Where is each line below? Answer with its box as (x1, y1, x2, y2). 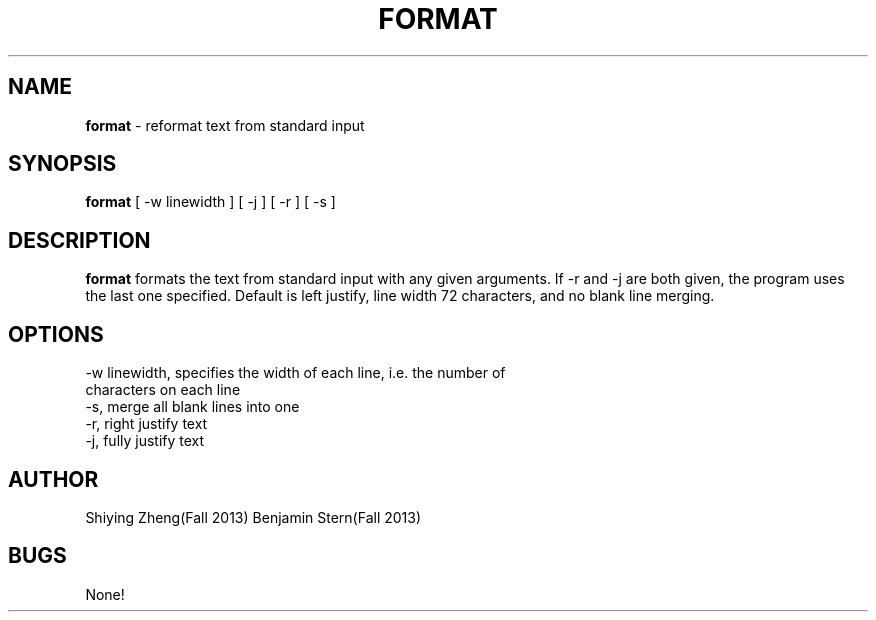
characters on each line (85, 381, 241, 399)
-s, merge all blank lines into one (85, 398, 300, 416)
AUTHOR (8, 466, 99, 492)
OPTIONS (8, 321, 104, 347)
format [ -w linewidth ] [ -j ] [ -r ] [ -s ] (85, 193, 336, 211)
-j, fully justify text (85, 432, 205, 450)
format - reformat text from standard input (85, 116, 365, 134)
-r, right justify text (85, 415, 208, 433)
